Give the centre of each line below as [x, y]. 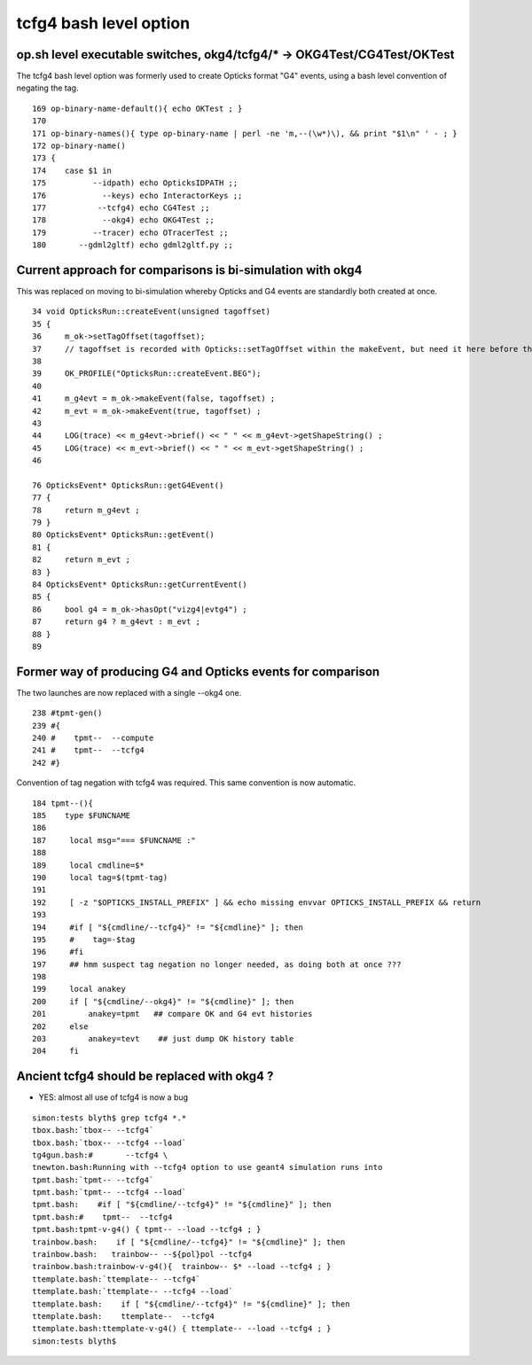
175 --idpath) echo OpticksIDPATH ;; [135, 183]
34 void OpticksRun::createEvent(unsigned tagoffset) [151, 312]
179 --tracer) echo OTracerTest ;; [131, 232]
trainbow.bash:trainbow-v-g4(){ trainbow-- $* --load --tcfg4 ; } [182, 1267]
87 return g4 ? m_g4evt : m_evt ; [117, 622]
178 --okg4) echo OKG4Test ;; [123, 220]
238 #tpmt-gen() [67, 713]
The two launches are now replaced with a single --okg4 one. [129, 692]
